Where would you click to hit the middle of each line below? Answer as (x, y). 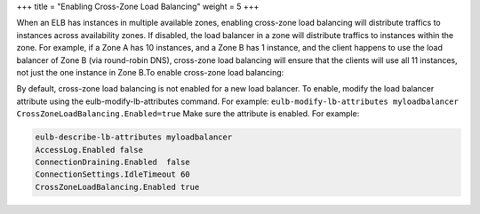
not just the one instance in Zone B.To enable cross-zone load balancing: (150, 72)
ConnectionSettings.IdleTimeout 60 (112, 174)
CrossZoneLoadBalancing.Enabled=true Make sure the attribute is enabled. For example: (188, 114)
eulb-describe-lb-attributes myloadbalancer (134, 137)
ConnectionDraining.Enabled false (112, 162)
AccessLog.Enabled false (89, 150)
